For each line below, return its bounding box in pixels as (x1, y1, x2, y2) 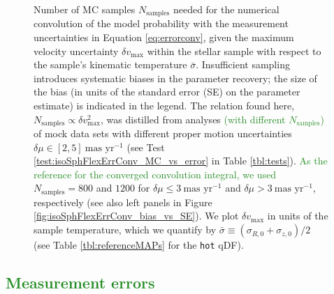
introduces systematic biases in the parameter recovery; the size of (34, 70, 317, 85)
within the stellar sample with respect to (147, 43, 321, 58)
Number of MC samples (34, 2, 136, 16)
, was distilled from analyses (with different (101, 111, 286, 126)
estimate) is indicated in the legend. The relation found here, (34, 98, 295, 113)
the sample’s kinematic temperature (34, 57, 187, 72)
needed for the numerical (173, 2, 279, 16)
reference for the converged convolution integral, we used (34, 167, 277, 181)
